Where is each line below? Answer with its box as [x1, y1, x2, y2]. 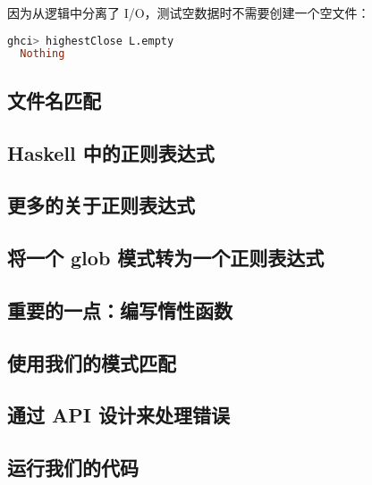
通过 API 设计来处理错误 [7, 401, 230, 429]
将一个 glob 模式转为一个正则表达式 [7, 244, 325, 272]
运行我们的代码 [7, 454, 139, 481]
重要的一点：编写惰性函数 [7, 296, 232, 323]
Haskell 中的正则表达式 [7, 138, 215, 166]
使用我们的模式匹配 [7, 348, 176, 376]
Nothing [20, 47, 65, 61]
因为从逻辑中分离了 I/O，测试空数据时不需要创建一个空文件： [7, 4, 370, 21]
